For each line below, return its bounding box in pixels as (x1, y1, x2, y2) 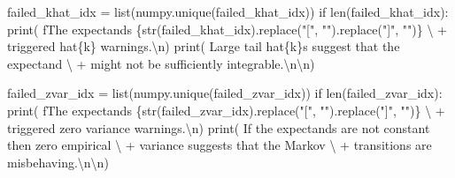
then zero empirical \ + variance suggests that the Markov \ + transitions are (7, 136, 432, 154)
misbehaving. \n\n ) (7, 152, 109, 171)
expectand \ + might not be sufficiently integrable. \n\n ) (7, 54, 315, 72)
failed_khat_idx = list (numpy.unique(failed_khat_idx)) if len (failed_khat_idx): (7, 3, 449, 20)
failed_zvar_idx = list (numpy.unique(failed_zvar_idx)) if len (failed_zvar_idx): (7, 84, 443, 102)
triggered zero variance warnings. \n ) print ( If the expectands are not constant (7, 118, 430, 137)
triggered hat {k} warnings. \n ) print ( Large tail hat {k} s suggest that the (7, 37, 400, 56)
